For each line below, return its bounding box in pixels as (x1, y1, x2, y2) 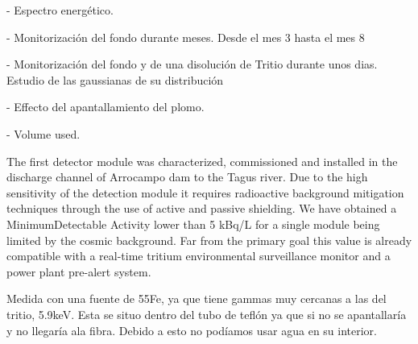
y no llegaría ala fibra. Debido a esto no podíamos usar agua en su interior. (6, 321, 377, 338)
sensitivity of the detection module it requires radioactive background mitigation (6, 184, 404, 201)
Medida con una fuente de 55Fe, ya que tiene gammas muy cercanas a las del (6, 290, 387, 307)
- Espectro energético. (6, 2, 114, 18)
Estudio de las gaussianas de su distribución (6, 71, 224, 88)
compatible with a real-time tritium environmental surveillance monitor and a (6, 247, 391, 264)
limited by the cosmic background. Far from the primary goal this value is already (6, 231, 412, 248)
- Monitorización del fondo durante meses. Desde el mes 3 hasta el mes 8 (6, 28, 365, 45)
